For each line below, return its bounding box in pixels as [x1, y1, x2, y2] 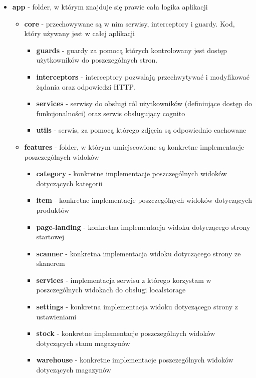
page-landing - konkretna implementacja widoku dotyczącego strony [36, 221, 250, 232]
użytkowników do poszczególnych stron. [36, 55, 158, 65]
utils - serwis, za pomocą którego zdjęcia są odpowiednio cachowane [36, 125, 246, 135]
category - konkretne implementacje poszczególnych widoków [36, 168, 227, 179]
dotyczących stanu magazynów [36, 337, 130, 348]
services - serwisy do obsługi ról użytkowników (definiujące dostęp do [36, 98, 252, 109]
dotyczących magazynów [36, 364, 111, 375]
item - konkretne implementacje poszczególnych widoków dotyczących [36, 195, 252, 205]
